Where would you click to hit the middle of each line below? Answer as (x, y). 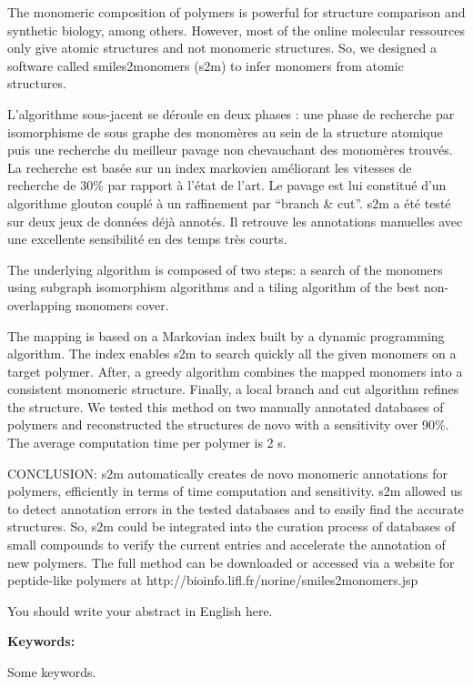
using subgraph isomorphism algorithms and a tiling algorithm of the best (214, 287)
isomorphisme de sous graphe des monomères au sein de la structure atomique (225, 131)
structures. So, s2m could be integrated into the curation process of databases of (231, 526)
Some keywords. (52, 672)
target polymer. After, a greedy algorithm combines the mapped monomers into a (235, 371)
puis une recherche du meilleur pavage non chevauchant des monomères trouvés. (230, 150)
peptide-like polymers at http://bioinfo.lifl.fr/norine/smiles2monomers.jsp (213, 580)
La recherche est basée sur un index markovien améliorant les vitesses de (210, 167)
